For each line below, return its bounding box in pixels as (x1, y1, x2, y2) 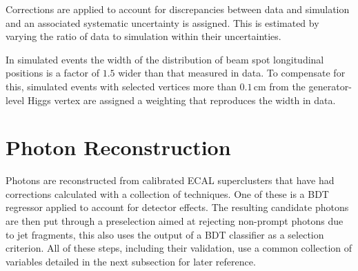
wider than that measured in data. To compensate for (118, 66, 346, 80)
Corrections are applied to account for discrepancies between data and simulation (6, 2, 350, 16)
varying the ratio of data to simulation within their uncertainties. (6, 29, 281, 43)
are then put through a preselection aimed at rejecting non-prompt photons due (6, 214, 344, 228)
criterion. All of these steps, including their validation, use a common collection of (6, 241, 352, 255)
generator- (308, 79, 352, 93)
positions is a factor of (6, 66, 99, 80)
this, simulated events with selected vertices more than (6, 79, 237, 93)
